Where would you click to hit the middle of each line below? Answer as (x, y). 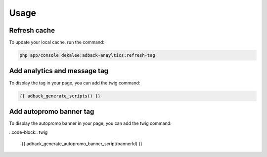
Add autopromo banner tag (52, 111)
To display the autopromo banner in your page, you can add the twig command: (90, 123)
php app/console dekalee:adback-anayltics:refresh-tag (87, 55)
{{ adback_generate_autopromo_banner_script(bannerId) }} (82, 144)
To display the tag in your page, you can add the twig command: (75, 83)
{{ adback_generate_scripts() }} (60, 96)
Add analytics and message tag (59, 71)
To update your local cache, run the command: (57, 42)
